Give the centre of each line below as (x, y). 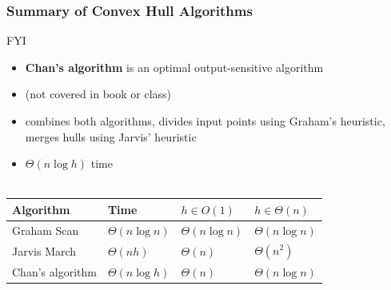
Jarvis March (44, 250)
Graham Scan (46, 230)
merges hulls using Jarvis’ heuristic (111, 136)
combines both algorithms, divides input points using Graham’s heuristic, (205, 121)
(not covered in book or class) (98, 94)
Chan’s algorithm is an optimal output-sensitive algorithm (174, 67)
